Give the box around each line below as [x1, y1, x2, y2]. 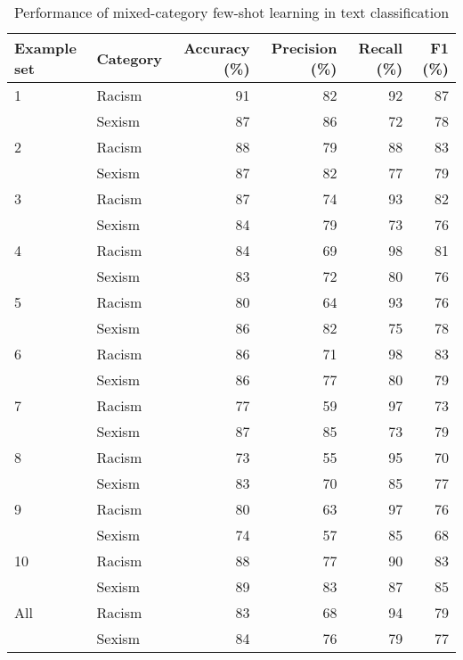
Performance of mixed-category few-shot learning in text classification [13, 2, 450, 22]
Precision [271, 37, 337, 58]
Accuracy [183, 37, 250, 58]
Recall [358, 37, 403, 58]
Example [14, 37, 77, 58]
